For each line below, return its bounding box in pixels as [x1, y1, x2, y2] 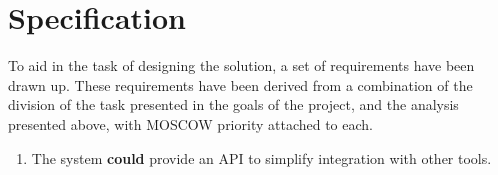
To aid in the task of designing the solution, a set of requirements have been [8, 55, 475, 76]
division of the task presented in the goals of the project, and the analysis [8, 94, 459, 115]
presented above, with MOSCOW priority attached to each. [8, 113, 373, 134]
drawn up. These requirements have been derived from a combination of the [8, 74, 473, 95]
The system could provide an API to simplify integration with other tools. [31, 147, 492, 168]
